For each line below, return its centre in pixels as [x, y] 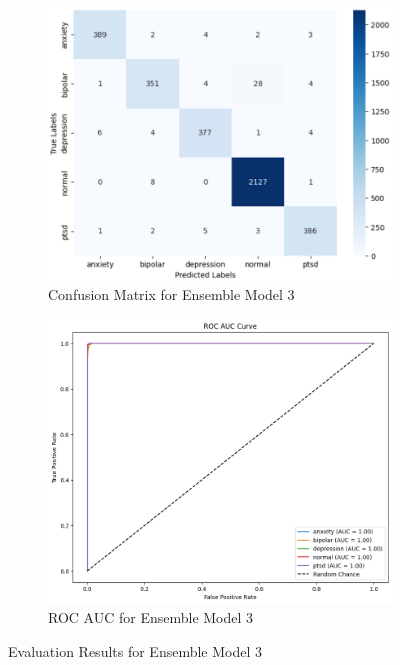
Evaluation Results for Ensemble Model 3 [135, 651]
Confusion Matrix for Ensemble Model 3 [171, 294]
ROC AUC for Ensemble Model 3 [151, 617]
